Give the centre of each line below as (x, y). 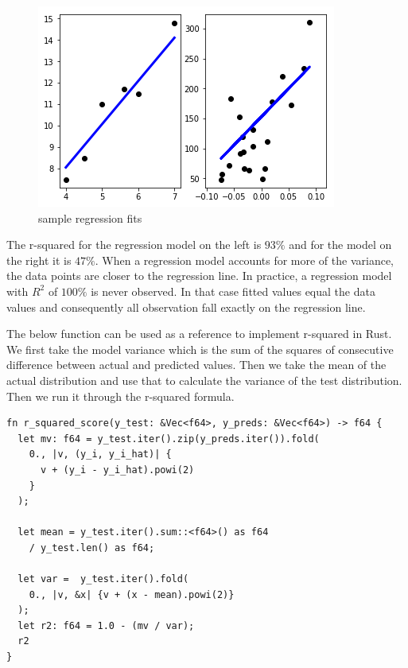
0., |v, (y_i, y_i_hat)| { (100, 454)
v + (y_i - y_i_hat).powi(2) (117, 470)
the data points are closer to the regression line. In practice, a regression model (199, 276)
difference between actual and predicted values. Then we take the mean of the (196, 365)
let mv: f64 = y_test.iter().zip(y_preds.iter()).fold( (169, 439)
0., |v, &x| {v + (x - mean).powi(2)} (132, 594)
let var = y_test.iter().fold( (103, 579)
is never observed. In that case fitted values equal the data (233, 291)
